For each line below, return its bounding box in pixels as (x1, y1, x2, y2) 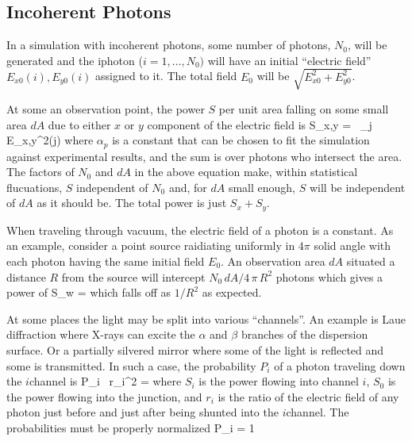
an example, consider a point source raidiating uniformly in (6, 237, 295, 254)
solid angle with (314, 237, 391, 254)
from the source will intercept (61, 268, 206, 285)
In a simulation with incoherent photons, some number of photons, (6, 36, 331, 53)
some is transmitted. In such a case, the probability (6, 357, 256, 374)
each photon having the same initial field (6, 253, 205, 269)
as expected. (202, 284, 262, 301)
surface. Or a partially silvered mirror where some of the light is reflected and (6, 341, 384, 358)
